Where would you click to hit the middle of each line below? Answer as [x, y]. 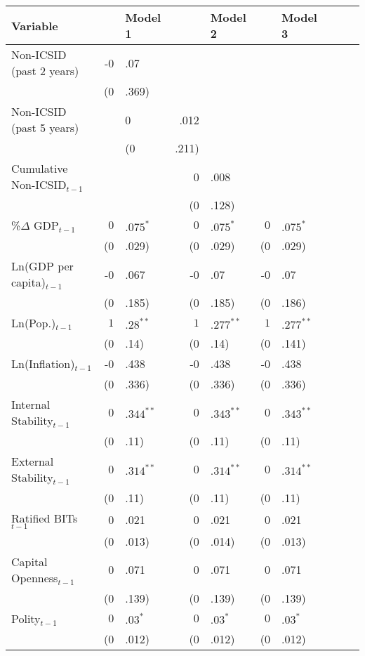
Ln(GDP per [42, 266]
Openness [35, 577]
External [33, 461]
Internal [31, 404]
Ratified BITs [45, 518]
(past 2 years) [45, 71]
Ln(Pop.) [34, 323]
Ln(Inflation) [43, 363]
